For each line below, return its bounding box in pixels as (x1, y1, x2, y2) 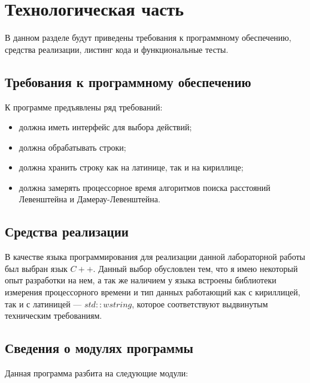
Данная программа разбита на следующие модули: (5, 367, 189, 379)
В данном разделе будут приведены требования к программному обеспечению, (5, 31, 291, 44)
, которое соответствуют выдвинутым (132, 297, 268, 310)
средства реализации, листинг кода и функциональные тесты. (5, 43, 229, 55)
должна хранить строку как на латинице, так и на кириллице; (19, 161, 244, 173)
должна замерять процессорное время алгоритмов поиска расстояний (19, 181, 271, 193)
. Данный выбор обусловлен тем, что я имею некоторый (93, 262, 298, 274)
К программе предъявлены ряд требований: (5, 100, 163, 113)
